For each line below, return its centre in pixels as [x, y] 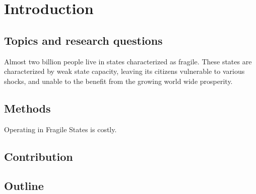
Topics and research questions [83, 40]
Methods [27, 108]
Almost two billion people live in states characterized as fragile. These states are [128, 61]
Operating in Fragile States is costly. [60, 129]
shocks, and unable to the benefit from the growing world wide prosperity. [118, 81]
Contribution [39, 156]
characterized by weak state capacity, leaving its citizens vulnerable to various [124, 71]
